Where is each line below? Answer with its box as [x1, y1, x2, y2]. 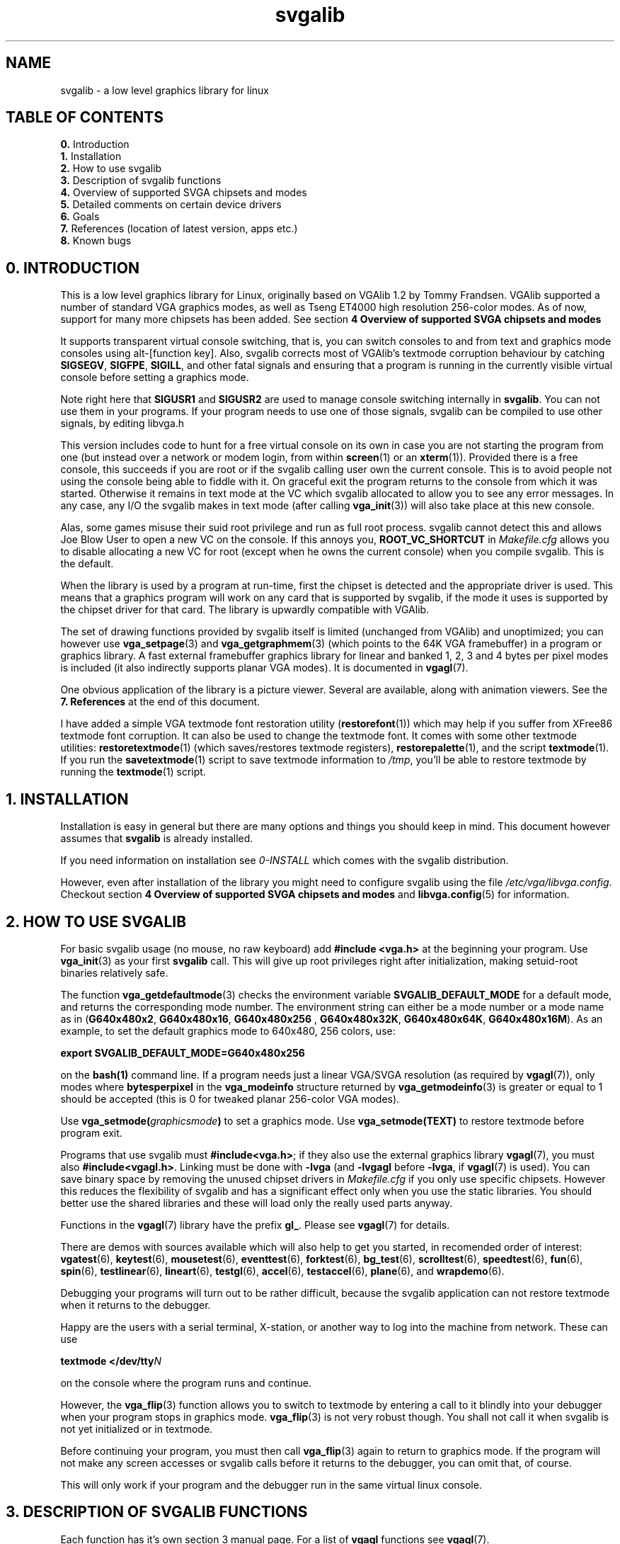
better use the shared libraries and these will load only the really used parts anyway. [60, 1196, 453, 1209]
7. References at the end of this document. [60, 696, 260, 708]
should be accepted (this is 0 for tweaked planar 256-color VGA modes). [60, 1092, 400, 1105]
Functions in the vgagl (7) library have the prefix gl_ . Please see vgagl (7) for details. [60, 1218, 450, 1231]
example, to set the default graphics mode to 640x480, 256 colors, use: [60, 1024, 396, 1037]
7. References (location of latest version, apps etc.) [60, 222, 298, 235]
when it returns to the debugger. [60, 1298, 211, 1311]
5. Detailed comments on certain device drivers [60, 198, 282, 211]
